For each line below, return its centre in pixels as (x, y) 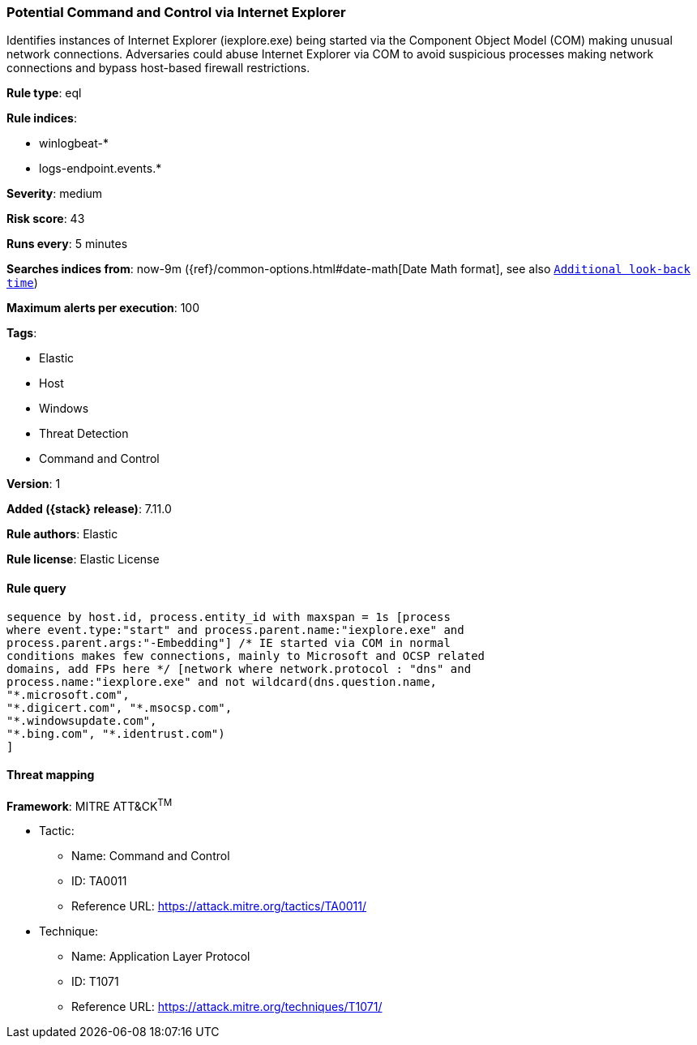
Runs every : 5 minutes (67, 244)
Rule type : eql (44, 93)
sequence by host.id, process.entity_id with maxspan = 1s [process (229, 617)
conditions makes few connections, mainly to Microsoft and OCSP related (246, 655)
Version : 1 (34, 484)
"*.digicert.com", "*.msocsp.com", (120, 707)
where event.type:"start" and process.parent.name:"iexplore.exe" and (235, 630)
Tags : (22, 333)
